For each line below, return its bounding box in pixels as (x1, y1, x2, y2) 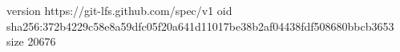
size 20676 (6, 33, 56, 50)
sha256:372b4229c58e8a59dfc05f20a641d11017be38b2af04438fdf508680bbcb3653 (6, 17, 394, 34)
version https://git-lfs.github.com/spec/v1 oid (6, 2, 232, 18)
